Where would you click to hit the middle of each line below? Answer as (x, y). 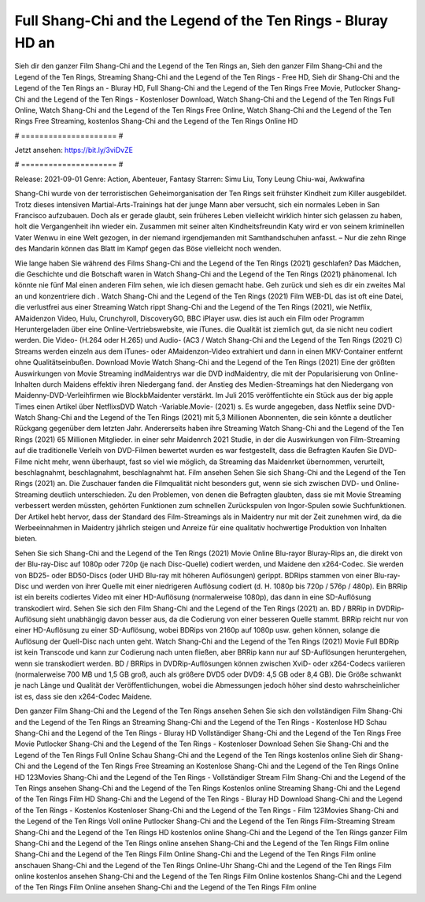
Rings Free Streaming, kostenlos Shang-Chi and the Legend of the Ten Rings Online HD (156, 121)
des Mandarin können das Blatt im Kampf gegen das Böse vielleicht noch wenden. (148, 249)
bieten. (26, 539)
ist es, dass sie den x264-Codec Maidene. (83, 696)
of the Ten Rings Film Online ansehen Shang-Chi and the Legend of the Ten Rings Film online (166, 887)
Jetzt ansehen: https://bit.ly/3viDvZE (74, 150)
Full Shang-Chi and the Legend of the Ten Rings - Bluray (201, 20)
